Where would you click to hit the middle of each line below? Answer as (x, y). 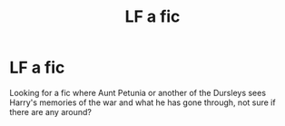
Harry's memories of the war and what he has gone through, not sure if (142, 102)
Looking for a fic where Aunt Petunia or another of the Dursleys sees (138, 92)
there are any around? (51, 111)
